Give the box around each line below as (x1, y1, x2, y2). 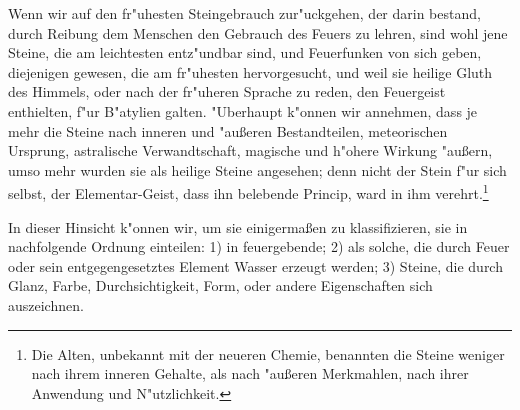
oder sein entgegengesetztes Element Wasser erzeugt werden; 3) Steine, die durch (8, 255, 503, 276)
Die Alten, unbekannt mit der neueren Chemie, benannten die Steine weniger (31, 343, 505, 364)
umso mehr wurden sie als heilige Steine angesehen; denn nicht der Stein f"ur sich (8, 159, 507, 180)
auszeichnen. (8, 294, 84, 315)
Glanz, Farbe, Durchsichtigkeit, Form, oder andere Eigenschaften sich (8, 275, 433, 296)
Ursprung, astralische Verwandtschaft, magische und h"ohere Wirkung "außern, (8, 140, 493, 161)
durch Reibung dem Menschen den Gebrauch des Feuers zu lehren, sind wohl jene (8, 22, 508, 43)
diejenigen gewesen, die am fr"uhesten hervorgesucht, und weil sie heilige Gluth (8, 61, 493, 82)
